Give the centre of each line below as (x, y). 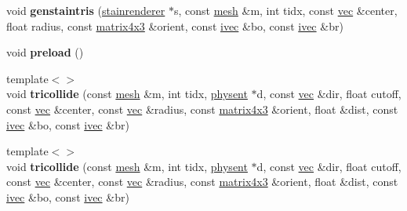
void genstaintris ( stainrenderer (86, 10)
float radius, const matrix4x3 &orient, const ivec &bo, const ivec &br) (175, 25)
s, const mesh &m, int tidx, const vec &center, (285, 10)
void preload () (45, 52)
